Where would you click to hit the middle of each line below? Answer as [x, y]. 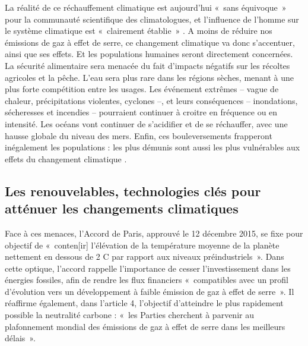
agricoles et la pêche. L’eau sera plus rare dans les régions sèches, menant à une [150, 77]
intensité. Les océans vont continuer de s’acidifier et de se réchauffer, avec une [146, 123]
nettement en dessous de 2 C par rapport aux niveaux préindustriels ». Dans [145, 257]
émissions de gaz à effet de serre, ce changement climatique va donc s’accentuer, [150, 42]
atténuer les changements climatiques [122, 208]
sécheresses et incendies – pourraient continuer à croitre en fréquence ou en [141, 112]
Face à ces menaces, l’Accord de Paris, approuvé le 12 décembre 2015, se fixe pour [154, 233]
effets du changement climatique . [66, 158]
